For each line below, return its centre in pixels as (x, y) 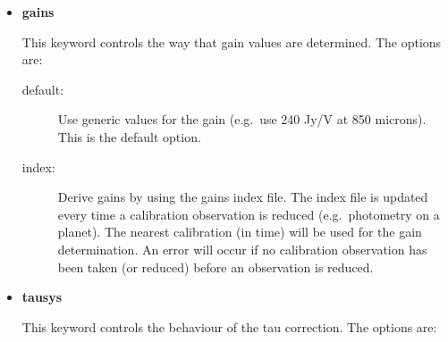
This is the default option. (129, 136)
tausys (42, 297)
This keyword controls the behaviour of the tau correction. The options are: (229, 326)
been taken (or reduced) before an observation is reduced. (216, 267)
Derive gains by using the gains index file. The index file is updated (243, 197)
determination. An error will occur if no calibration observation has (242, 249)
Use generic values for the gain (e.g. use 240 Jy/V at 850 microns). (242, 119)
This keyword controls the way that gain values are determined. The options (232, 42)
